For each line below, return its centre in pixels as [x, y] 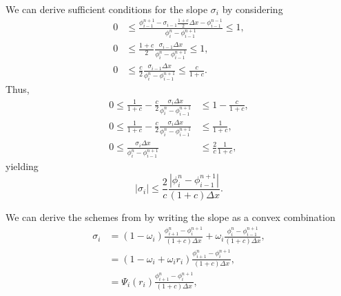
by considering [252, 9]
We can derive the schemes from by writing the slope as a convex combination [170, 216]
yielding [22, 166]
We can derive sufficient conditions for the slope [107, 9]
